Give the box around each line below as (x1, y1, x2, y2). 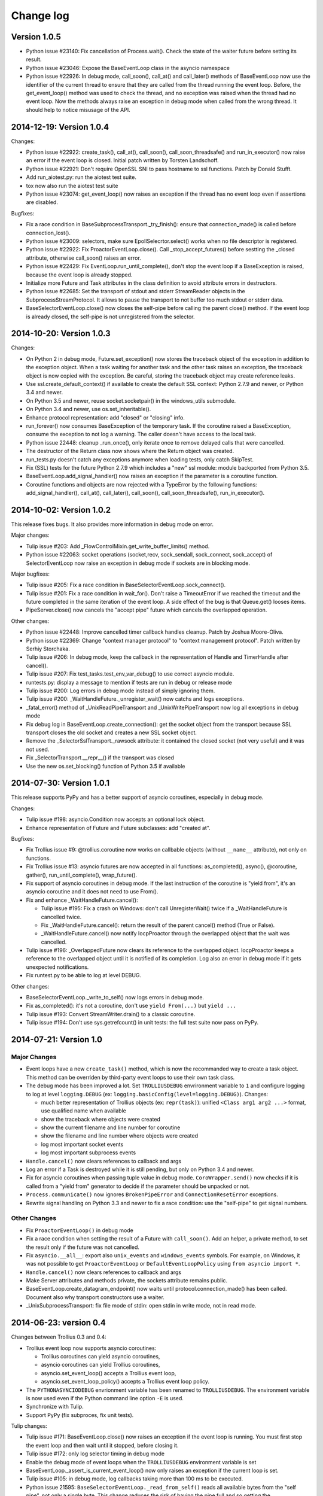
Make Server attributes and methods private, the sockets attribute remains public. (26, 1277, 227, 1284)
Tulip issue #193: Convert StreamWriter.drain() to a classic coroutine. (26, 1010, 196, 1017)
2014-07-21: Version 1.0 (11, 1035, 103, 1044)
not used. (26, 746, 50, 753)
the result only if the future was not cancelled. (26, 1243, 140, 1251)
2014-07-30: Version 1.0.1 (11, 778, 110, 788)
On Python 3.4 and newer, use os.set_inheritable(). (26, 406, 151, 413)
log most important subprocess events (41, 1149, 136, 1156)
